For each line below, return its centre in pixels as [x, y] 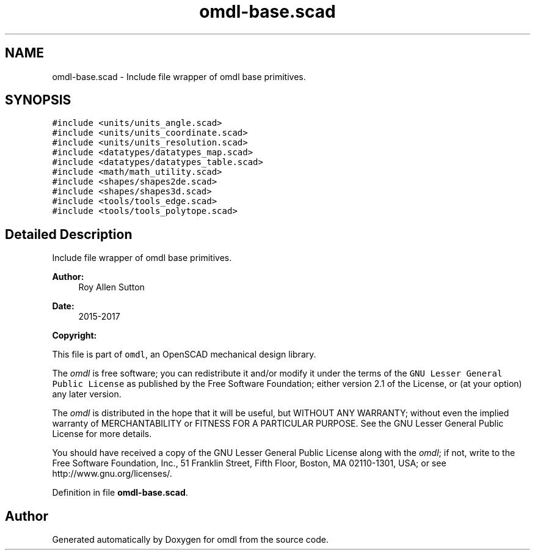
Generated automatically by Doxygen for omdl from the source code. [190, 540]
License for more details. [102, 434]
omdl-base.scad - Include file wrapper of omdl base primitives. [179, 76]
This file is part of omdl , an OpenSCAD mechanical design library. [184, 355]
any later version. [87, 394]
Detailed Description [69, 234]
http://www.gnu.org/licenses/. [112, 474]
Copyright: [75, 336]
